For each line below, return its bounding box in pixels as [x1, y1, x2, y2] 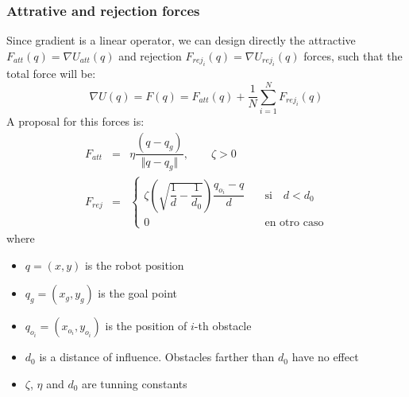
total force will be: [6, 65, 96, 82]
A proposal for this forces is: [6, 112, 145, 129]
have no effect [291, 348, 359, 365]
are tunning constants [82, 375, 187, 391]
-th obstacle [194, 317, 252, 334]
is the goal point [98, 285, 178, 302]
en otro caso [264, 216, 324, 228]
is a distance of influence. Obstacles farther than [39, 348, 275, 365]
